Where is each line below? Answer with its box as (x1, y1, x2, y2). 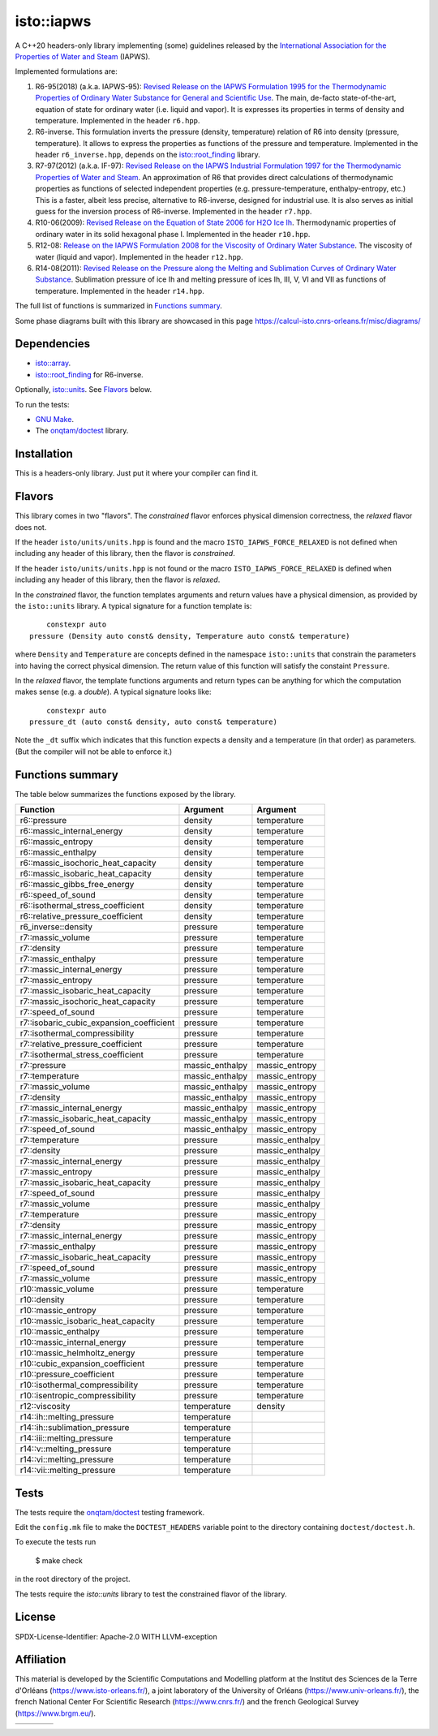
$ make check (35, 1555, 83, 1566)
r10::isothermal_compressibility (19, 1380, 139, 1391)
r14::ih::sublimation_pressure (19, 1422, 130, 1433)
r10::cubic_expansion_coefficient (19, 1358, 145, 1369)
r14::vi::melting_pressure (19, 1454, 114, 1465)
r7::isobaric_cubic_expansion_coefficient (19, 1017, 175, 1028)
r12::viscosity (19, 1401, 71, 1412)
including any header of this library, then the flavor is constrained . (15, 549, 235, 558)
